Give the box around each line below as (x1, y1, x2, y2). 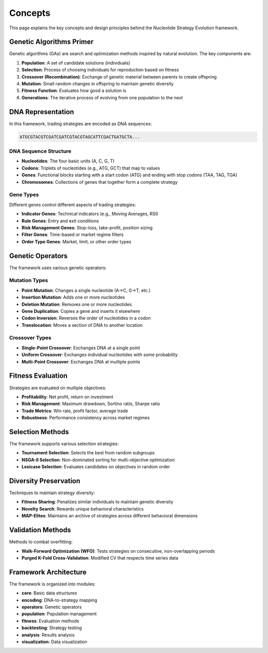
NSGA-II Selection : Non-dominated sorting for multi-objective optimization (21, 457, 175, 463)
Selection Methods (9, 428, 69, 436)
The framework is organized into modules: (9, 581, 96, 587)
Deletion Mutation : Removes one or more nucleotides (21, 301, 132, 307)
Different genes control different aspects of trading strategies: (9, 202, 136, 208)
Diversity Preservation (9, 477, 80, 485)
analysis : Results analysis (21, 632, 75, 638)
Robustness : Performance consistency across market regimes (21, 415, 150, 421)
